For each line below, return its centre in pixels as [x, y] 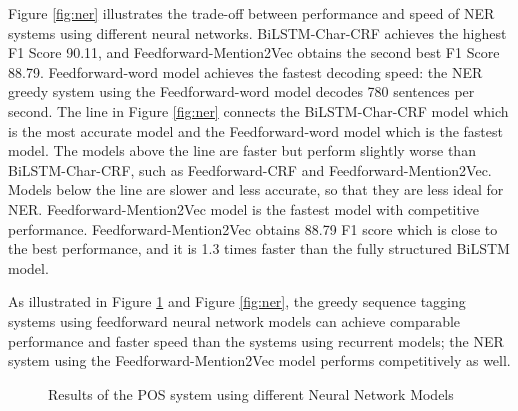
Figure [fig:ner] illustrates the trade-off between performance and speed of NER [251, 13]
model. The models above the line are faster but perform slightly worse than [242, 150]
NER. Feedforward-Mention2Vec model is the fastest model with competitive [244, 208]
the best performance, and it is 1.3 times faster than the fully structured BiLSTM [259, 248]
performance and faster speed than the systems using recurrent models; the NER [256, 340]
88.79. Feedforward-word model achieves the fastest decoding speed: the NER [245, 71]
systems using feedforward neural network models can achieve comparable [234, 320]
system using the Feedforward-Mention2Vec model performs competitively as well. [259, 360]
